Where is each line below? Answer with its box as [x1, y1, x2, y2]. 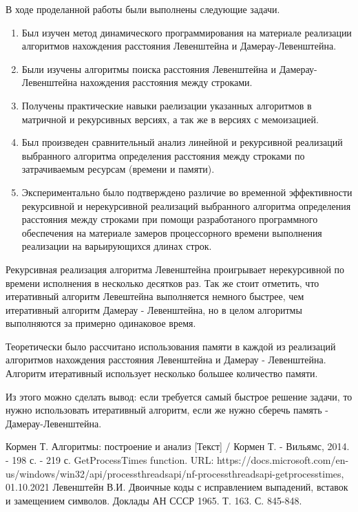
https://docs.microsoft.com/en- [216, 453, 349, 467]
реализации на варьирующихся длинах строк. [21, 239, 212, 253]
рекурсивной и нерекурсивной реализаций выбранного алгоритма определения [21, 198, 351, 213]
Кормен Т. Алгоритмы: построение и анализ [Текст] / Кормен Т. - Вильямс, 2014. [6, 439, 350, 454]
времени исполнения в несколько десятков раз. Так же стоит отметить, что [6, 275, 319, 290]
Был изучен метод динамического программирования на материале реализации [21, 25, 352, 39]
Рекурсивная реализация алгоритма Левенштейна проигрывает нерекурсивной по [6, 262, 345, 276]
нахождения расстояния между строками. [80, 75, 253, 89]
